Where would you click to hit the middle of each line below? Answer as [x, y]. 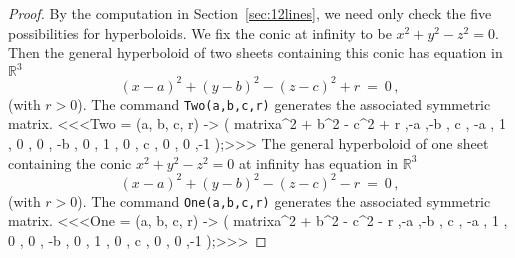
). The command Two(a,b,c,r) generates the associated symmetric [284, 103]
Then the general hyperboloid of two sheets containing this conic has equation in [255, 52]
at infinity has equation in [318, 162]
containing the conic [70, 162]
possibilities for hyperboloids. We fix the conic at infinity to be [200, 32]
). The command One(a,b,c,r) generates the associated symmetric [284, 200]
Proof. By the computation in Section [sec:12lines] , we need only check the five [250, 13]
